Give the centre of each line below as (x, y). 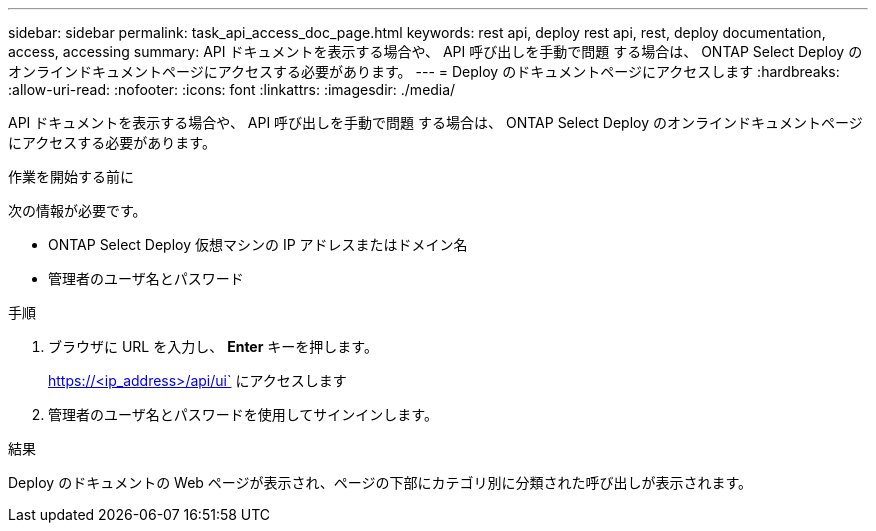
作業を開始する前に (71, 176)
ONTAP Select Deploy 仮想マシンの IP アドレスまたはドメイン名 (258, 244)
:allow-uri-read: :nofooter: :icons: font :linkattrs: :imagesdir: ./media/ (232, 89)
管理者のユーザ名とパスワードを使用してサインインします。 (243, 414)
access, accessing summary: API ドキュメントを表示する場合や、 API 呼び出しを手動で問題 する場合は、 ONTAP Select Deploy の (435, 51)
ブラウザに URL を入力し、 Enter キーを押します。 (213, 346)
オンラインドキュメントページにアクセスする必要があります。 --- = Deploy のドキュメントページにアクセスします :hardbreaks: (424, 71)
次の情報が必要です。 (77, 210)
